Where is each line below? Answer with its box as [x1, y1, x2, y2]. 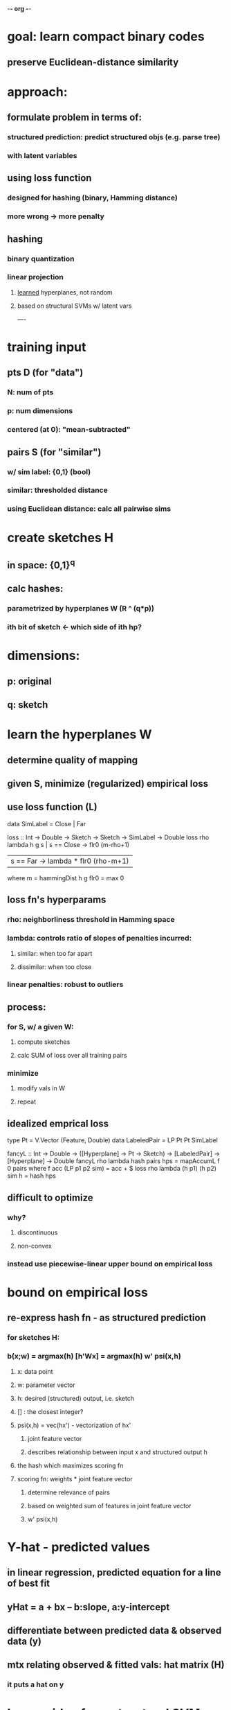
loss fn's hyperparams [7, 894, 107, 906]
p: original [7, 675, 52, 687]
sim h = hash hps [7, 1171, 57, 1180]
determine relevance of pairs [27, 1488, 111, 1497]
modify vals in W [17, 1084, 66, 1092]
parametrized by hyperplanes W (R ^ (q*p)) [7, 604, 154, 613]
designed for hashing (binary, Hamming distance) [7, 193, 178, 202]
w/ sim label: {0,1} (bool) [7, 466, 91, 476]
